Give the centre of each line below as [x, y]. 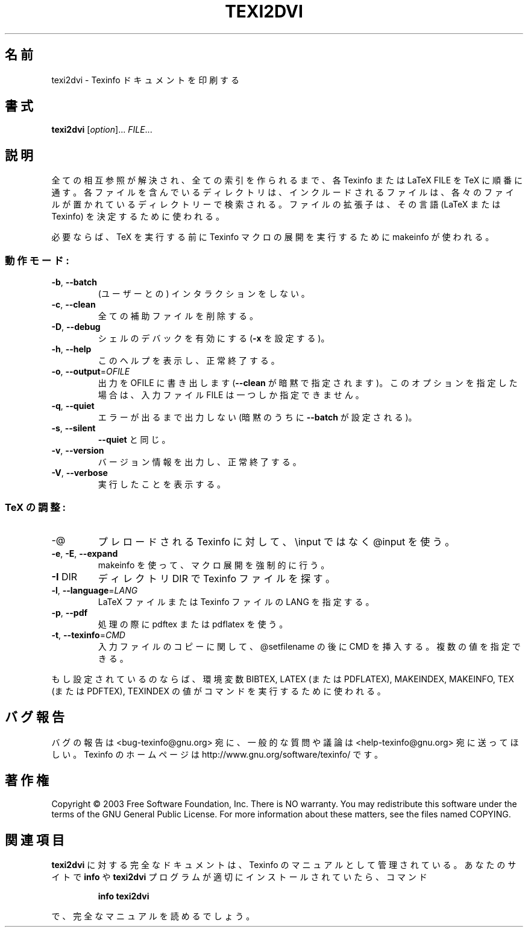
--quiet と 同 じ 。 [134, 440]
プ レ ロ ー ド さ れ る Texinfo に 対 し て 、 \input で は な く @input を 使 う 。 [276, 541]
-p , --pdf [70, 612]
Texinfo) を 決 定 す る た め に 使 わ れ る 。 [138, 217]
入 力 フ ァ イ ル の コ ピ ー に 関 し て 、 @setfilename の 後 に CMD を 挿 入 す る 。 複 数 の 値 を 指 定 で [309, 646]
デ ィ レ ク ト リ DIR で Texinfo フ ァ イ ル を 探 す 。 [217, 578]
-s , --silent [74, 428]
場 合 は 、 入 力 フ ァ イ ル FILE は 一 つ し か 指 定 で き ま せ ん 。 [231, 395]
